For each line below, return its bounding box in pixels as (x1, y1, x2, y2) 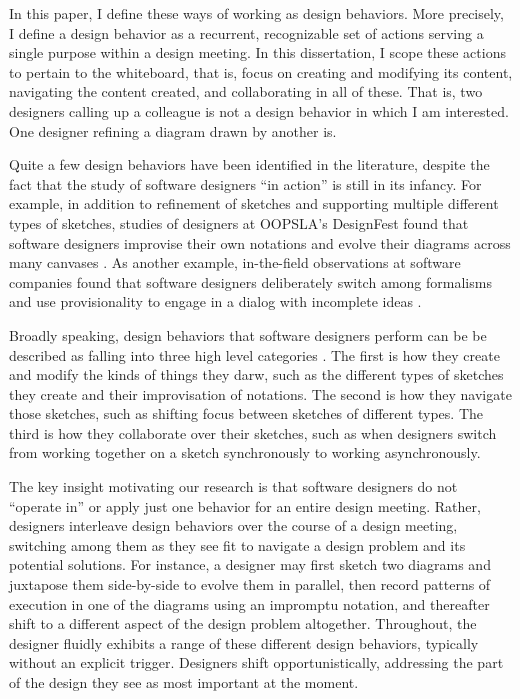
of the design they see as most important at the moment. (9, 672, 359, 692)
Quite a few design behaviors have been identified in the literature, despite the (9, 154, 490, 175)
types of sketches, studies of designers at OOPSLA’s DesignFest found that (9, 212, 469, 233)
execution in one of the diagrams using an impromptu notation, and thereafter (9, 593, 490, 614)
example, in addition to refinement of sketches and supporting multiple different (9, 193, 499, 214)
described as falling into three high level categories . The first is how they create (9, 344, 500, 365)
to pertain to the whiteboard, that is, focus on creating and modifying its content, (9, 61, 513, 82)
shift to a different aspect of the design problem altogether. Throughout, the (9, 613, 477, 634)
